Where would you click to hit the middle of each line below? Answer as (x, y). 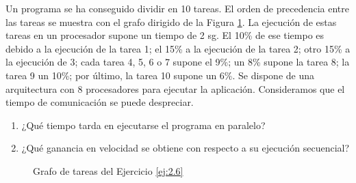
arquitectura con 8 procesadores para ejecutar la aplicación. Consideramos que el (175, 88)
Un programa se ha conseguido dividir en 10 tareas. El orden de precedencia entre (177, 8)
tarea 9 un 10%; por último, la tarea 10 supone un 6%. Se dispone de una (160, 75)
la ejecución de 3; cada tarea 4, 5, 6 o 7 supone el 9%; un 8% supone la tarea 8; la (178, 62)
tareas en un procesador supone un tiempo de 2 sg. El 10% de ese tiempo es (165, 35)
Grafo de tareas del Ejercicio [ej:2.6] (108, 170)
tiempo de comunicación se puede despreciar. (100, 102)
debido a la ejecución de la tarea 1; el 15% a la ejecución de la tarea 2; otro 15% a (178, 48)
